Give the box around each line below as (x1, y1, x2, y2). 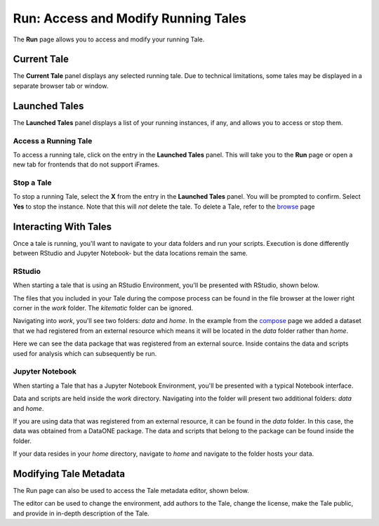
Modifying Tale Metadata (13, 468, 126, 480)
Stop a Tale (13, 178, 52, 188)
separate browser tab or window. (13, 81, 109, 90)
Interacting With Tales (13, 221, 112, 232)
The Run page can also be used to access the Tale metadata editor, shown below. (13, 486, 249, 494)
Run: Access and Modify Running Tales (13, 11, 247, 26)
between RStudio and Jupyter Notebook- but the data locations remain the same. (13, 249, 248, 258)
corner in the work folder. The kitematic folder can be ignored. (13, 304, 194, 313)
